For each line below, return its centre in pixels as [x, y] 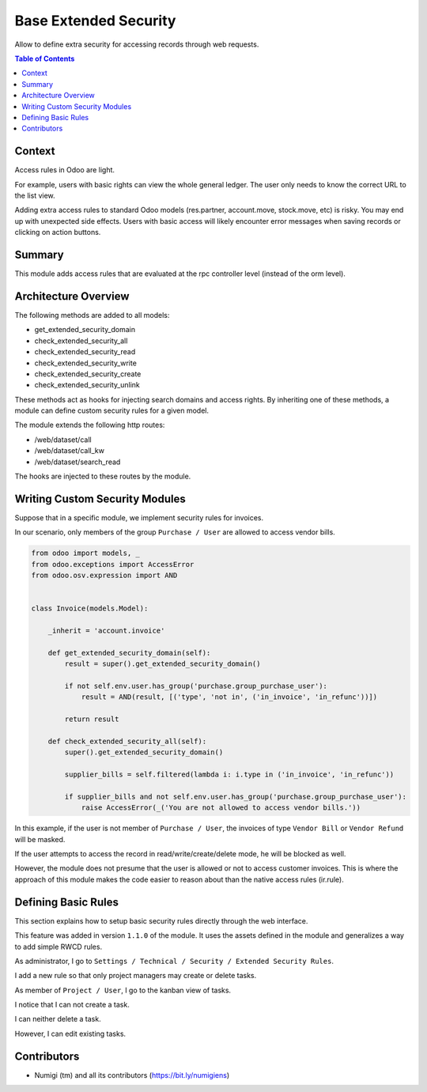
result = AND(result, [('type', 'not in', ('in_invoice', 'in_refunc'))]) [229, 697]
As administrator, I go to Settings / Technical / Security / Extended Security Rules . [174, 961]
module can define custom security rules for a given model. [112, 410]
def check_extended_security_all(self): [127, 741]
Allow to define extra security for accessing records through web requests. [137, 44]
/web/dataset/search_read [77, 462]
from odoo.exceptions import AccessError [113, 564]
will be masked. [40, 839]
